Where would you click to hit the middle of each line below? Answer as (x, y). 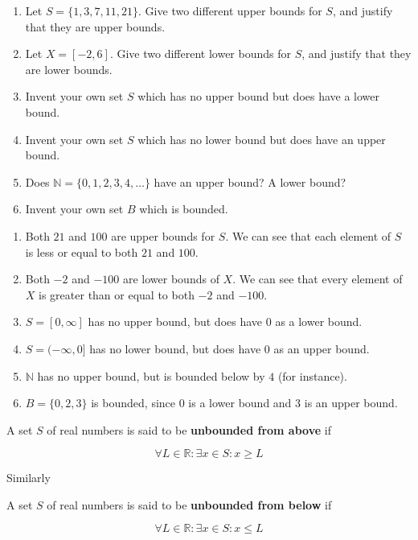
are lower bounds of (171, 279)
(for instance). (312, 375)
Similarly (29, 478)
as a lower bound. (319, 322)
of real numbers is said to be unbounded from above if (189, 429)
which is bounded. (184, 209)
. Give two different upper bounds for (230, 10)
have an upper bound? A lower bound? (250, 181)
